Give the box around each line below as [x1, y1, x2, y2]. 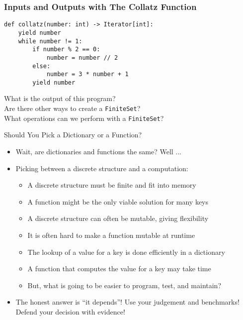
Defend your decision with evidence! [15, 306, 125, 317]
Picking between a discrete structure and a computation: [15, 163, 188, 173]
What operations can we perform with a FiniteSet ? [4, 112, 164, 123]
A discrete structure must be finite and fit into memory [27, 180, 196, 190]
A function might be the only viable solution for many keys [27, 196, 209, 207]
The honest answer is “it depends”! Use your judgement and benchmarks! [15, 297, 240, 307]
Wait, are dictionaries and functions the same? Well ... [15, 146, 182, 156]
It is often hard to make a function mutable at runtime [27, 229, 195, 240]
